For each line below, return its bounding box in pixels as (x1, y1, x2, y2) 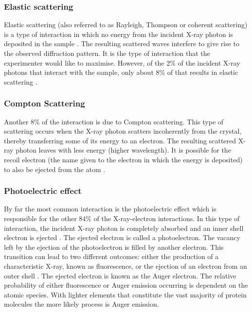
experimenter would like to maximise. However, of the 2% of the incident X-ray (4, 57, 240, 68)
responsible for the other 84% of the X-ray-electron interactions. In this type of (4, 213, 240, 223)
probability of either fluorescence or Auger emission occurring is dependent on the (4, 280, 248, 290)
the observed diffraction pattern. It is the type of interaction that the (4, 48, 210, 58)
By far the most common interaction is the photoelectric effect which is (4, 204, 216, 214)
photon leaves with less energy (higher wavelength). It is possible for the (16, 145, 231, 155)
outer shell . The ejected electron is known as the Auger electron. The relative (4, 270, 236, 280)
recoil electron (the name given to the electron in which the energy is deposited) (4, 154, 243, 164)
